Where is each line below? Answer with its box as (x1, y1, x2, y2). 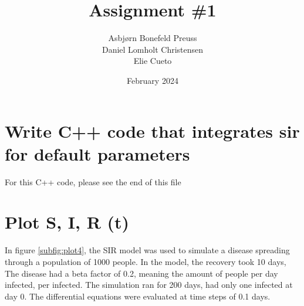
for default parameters (5, 141, 190, 165)
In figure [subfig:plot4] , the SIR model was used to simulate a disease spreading (5, 244, 290, 256)
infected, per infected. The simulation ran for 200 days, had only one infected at (5, 278, 293, 291)
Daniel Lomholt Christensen (102, 43, 204, 55)
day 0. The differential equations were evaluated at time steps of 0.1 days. (5, 290, 271, 302)
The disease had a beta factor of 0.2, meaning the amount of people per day (5, 267, 278, 279)
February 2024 (127, 74, 178, 86)
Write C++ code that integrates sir (5, 118, 300, 142)
